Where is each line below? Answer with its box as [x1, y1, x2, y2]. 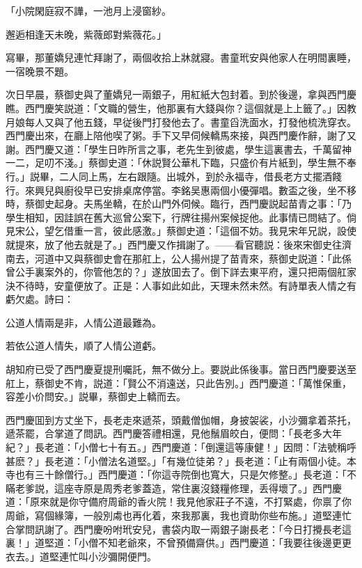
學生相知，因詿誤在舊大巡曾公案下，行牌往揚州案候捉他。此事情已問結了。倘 [6, 210, 356, 224]
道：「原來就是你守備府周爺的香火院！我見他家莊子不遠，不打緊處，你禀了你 [6, 494, 352, 509]
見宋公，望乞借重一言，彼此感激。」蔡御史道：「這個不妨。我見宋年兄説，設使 [6, 223, 356, 238]
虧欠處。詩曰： [6, 292, 74, 306]
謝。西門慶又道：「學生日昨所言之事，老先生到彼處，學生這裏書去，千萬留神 [6, 141, 352, 156]
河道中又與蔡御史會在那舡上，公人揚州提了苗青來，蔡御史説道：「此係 [34, 251, 352, 265]
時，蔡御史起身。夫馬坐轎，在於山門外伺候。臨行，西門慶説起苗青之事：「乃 [6, 196, 352, 211]
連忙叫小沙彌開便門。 [58, 549, 157, 563]
